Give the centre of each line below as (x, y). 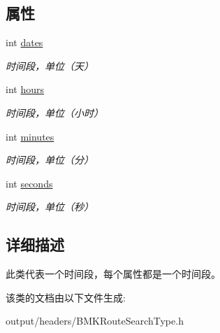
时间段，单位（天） (50, 65)
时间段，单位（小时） (54, 112)
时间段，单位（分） (50, 160)
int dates (24, 42)
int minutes (30, 136)
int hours (25, 89)
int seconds (29, 183)
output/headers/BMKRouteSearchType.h (95, 321)
